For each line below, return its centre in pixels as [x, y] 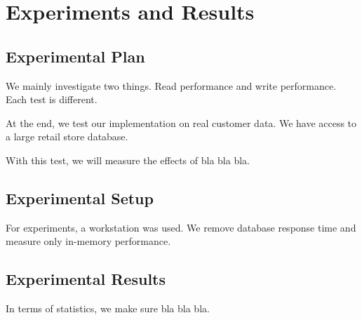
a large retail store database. [67, 136]
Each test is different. [52, 99]
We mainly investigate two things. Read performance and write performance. [171, 85]
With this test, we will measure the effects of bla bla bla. [128, 160]
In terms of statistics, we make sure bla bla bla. [108, 308]
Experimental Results [86, 279]
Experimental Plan [75, 56]
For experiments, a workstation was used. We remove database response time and [181, 227]
